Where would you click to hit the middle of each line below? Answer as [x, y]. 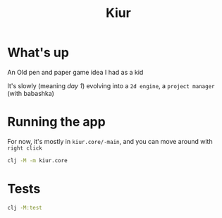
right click [25, 148]
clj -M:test [25, 207]
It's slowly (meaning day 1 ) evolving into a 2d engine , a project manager [111, 85]
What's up [38, 53]
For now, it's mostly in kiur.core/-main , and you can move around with [110, 141]
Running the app [56, 122]
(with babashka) [31, 93]
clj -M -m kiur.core [38, 160]
